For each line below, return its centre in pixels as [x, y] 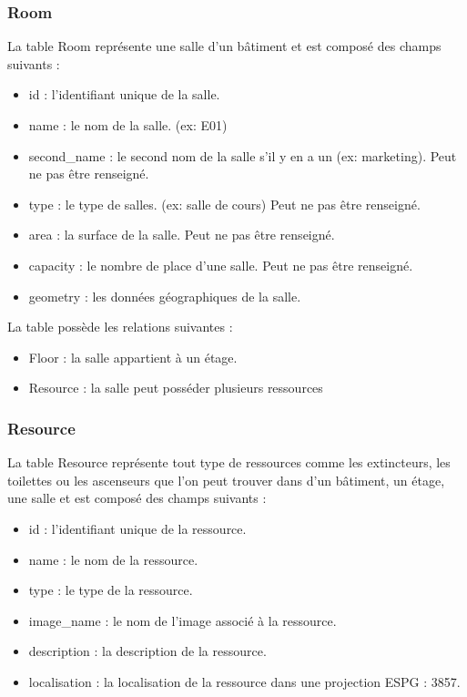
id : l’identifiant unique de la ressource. [137, 528]
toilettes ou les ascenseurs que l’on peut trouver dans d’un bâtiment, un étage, [226, 480]
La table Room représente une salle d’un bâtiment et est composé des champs [224, 46]
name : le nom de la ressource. [113, 559]
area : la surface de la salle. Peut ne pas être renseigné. [182, 235]
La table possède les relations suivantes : [120, 327]
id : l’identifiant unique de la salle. [124, 94]
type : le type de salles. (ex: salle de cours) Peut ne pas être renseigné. [224, 204]
